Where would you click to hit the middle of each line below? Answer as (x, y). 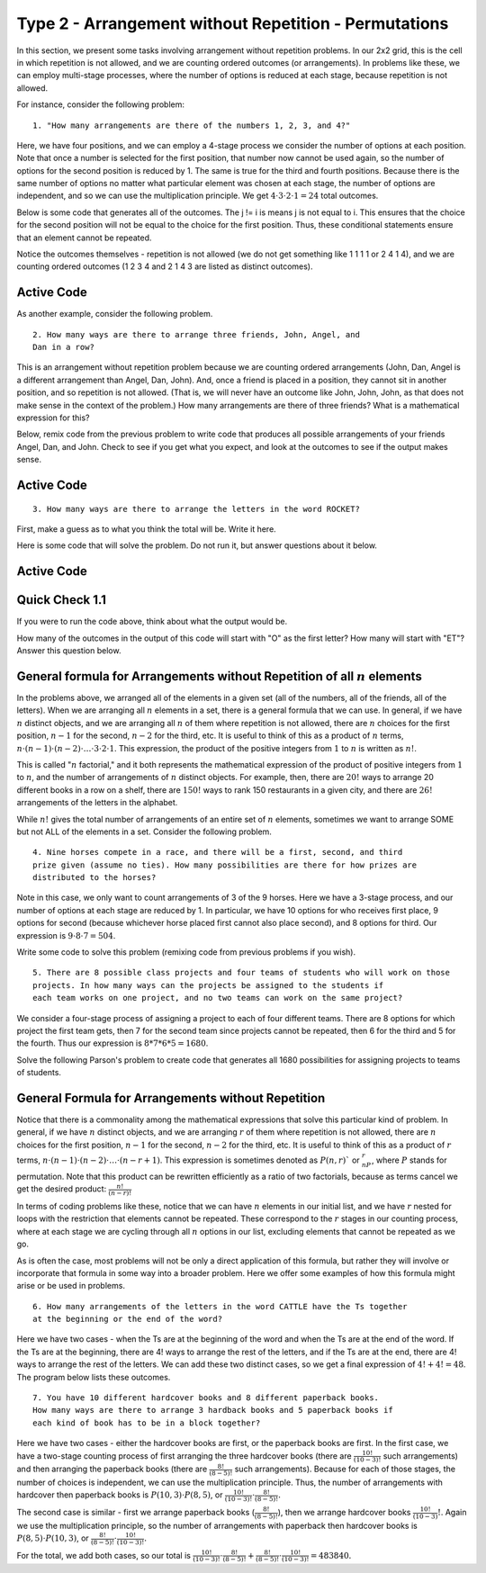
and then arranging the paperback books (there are (112, 1469)
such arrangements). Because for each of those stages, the (345, 1469)
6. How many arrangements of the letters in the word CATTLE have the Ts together (220, 1306)
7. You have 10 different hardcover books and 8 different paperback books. (206, 1398)
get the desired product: (62, 1189)
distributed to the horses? (94, 878)
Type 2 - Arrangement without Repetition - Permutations (233, 23)
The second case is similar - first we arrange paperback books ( (136, 1513)
